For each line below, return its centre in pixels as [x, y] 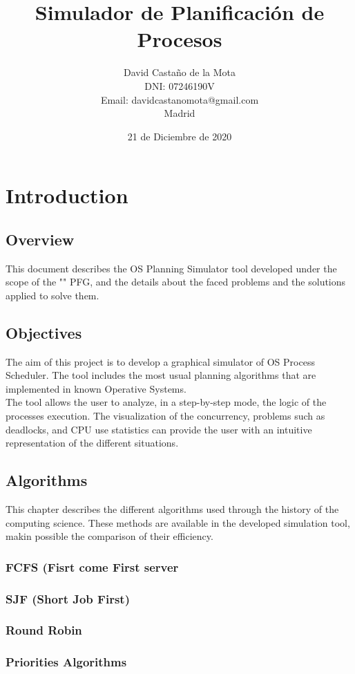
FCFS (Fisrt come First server [92, 567]
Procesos [180, 39]
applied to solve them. [52, 295]
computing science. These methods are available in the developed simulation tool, [178, 522]
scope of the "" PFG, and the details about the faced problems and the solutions [176, 282]
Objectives [44, 332]
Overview [40, 239]
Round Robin [44, 630]
